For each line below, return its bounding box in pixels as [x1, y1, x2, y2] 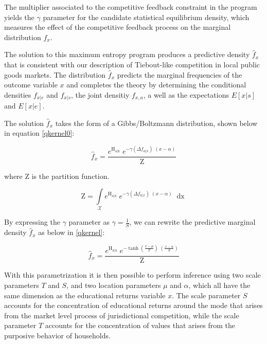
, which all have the [188, 280, 251, 291]
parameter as [68, 216, 110, 227]
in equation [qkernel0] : [4, 128, 75, 138]
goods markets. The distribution [4, 69, 106, 80]
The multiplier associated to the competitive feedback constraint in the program [4, 2, 257, 12]
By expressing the [4, 216, 60, 227]
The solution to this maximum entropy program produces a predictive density [4, 49, 250, 60]
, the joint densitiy [71, 89, 130, 100]
